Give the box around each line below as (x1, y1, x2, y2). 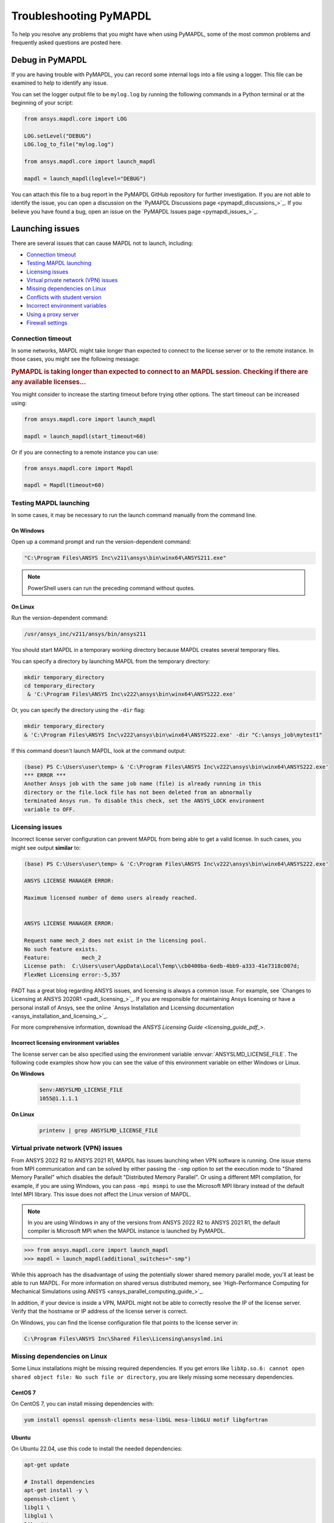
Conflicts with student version (26, 293, 102, 301)
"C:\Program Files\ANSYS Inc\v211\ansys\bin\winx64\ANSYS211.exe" (24, 554, 226, 562)
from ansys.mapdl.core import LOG (24, 116, 127, 122)
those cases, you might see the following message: (11, 355, 140, 362)
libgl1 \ (24, 1504, 50, 1511)
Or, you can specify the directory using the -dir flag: (11, 707, 145, 714)
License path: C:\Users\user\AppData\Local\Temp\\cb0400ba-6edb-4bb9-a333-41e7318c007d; (24, 963, 301, 970)
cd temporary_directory (24, 682, 96, 689)
